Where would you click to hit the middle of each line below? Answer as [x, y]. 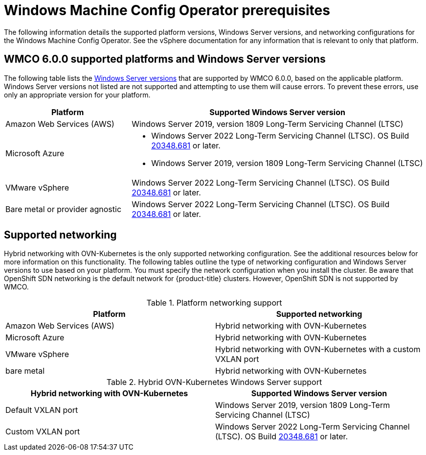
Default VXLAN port [42, 410]
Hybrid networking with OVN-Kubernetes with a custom [318, 349]
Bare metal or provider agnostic [64, 209]
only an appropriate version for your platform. [77, 95]
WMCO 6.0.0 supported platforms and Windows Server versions [165, 59]
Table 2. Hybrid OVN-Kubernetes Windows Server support [214, 382]
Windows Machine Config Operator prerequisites [167, 10]
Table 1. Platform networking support [214, 303]
